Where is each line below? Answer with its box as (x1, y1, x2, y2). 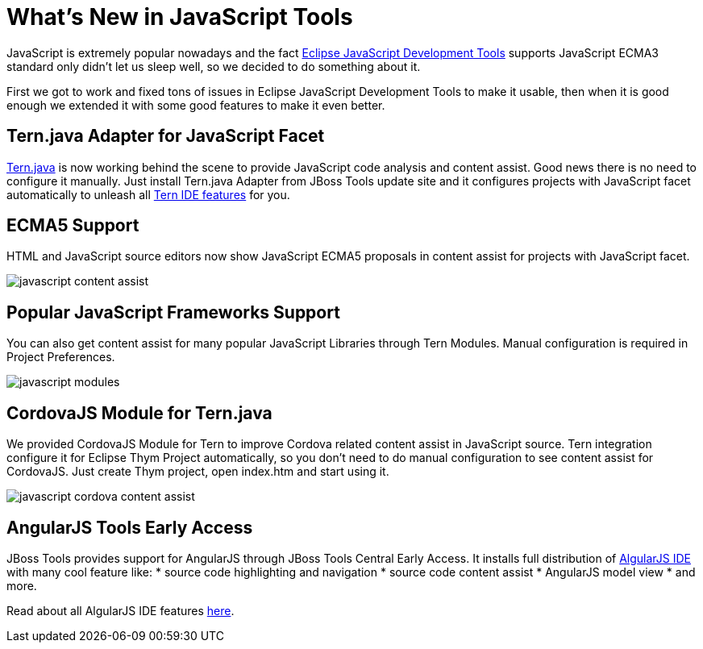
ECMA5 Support (6, 215, 139, 236)
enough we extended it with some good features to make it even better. (6, 98, 385, 112)
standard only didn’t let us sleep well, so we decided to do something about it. (6, 59, 421, 73)
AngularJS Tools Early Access (6, 517, 253, 538)
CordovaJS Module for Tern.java (6, 402, 272, 423)
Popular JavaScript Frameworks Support (6, 302, 340, 322)
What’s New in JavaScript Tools (6, 3, 353, 31)
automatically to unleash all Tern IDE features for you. (6, 187, 290, 202)
